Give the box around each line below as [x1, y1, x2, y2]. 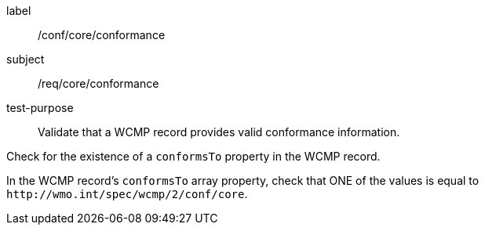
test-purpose [6, 101, 74, 114]
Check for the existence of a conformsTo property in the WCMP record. [6, 150, 381, 163]
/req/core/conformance [38, 77, 159, 90]
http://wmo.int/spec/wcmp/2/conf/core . [6, 187, 248, 200]
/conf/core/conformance [38, 28, 166, 42]
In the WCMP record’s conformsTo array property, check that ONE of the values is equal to [6, 174, 480, 187]
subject [6, 52, 45, 66]
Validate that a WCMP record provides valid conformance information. [38, 125, 400, 139]
